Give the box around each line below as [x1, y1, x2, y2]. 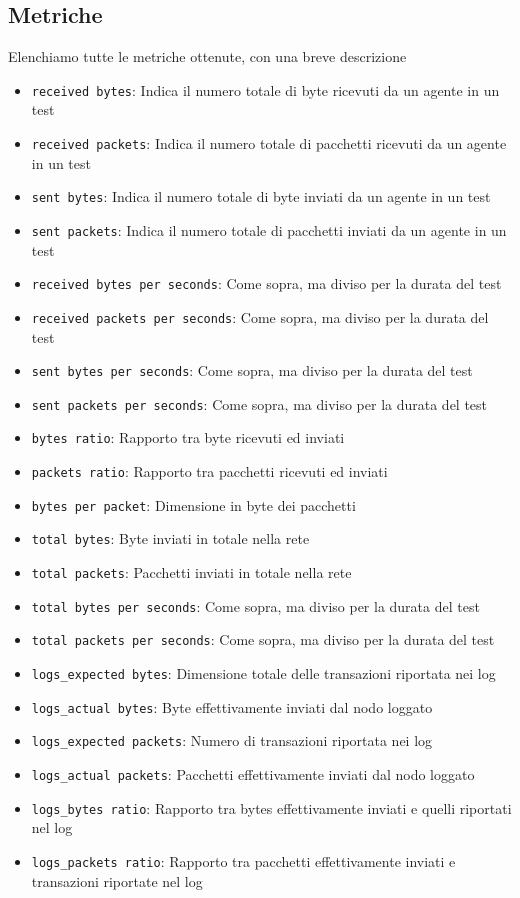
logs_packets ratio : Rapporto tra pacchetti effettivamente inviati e [31, 850, 456, 871]
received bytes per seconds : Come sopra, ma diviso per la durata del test [31, 273, 502, 294]
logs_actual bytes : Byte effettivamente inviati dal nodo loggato [31, 696, 433, 717]
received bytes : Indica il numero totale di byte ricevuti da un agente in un [31, 79, 500, 100]
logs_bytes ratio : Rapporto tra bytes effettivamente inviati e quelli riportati [31, 797, 512, 818]
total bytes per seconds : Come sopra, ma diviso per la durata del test [31, 595, 480, 616]
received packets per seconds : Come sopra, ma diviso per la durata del [31, 306, 489, 327]
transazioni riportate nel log [31, 870, 203, 891]
